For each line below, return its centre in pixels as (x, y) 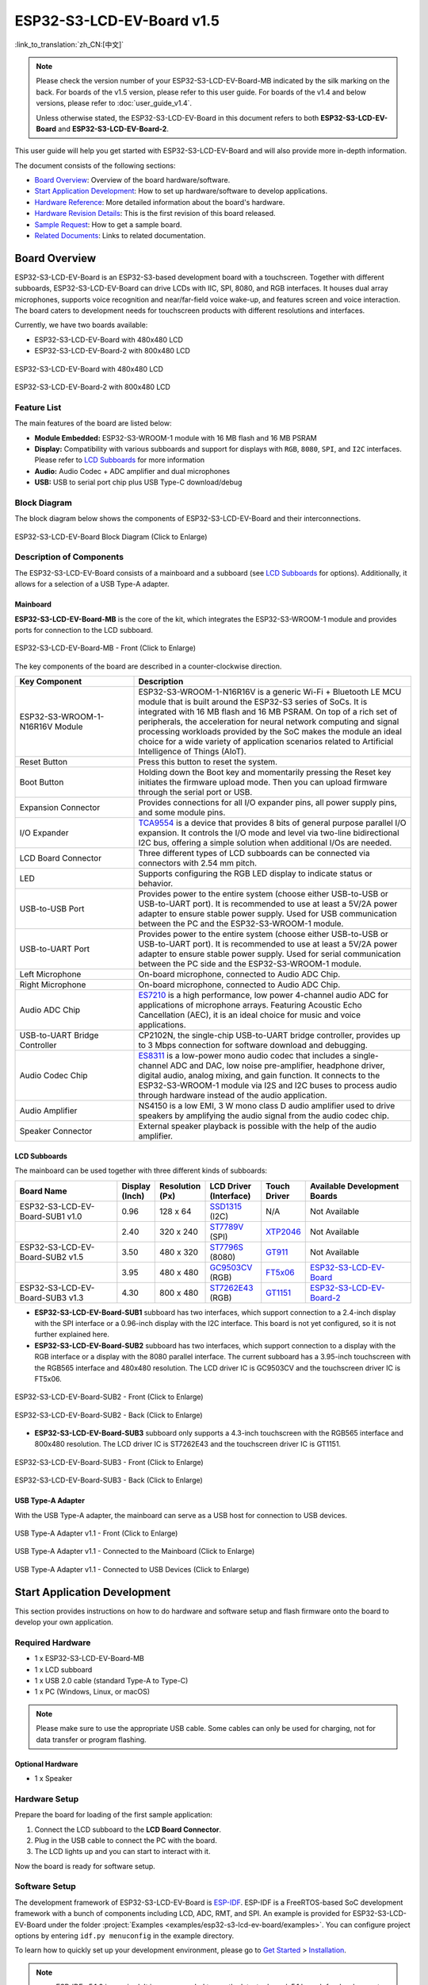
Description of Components (69, 557)
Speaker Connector (56, 1131)
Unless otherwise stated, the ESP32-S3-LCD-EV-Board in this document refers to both (178, 118)
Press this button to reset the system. (208, 762)
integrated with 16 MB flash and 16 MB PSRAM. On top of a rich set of (268, 712)
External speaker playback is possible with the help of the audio (257, 1126)
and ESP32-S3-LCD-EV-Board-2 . (114, 129)
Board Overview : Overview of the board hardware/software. (132, 180)
